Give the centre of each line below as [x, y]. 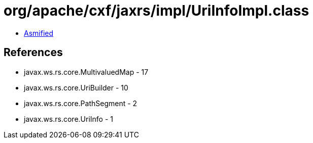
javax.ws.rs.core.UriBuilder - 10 [76, 87]
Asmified [39, 33]
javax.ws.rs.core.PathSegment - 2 [81, 103]
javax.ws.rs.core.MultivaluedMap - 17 [86, 72]
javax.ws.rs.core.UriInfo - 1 [69, 119]
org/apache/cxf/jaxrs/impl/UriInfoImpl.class [156, 11]
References [33, 53]
